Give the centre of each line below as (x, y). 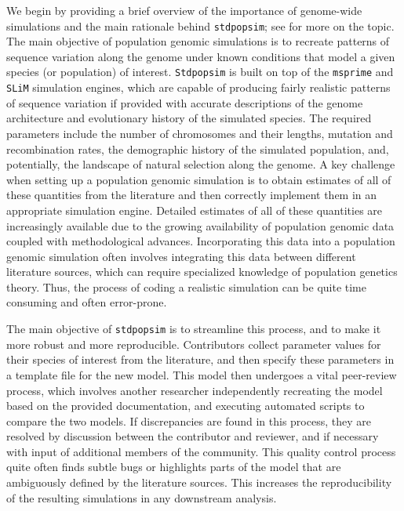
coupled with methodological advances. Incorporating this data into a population (201, 241)
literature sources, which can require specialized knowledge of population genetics (202, 272)
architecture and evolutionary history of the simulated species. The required (189, 118)
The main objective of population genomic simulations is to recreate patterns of (198, 41)
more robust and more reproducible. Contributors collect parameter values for (194, 344)
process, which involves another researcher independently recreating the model (195, 390)
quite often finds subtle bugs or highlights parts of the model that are (174, 467)
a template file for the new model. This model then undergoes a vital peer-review (202, 374)
